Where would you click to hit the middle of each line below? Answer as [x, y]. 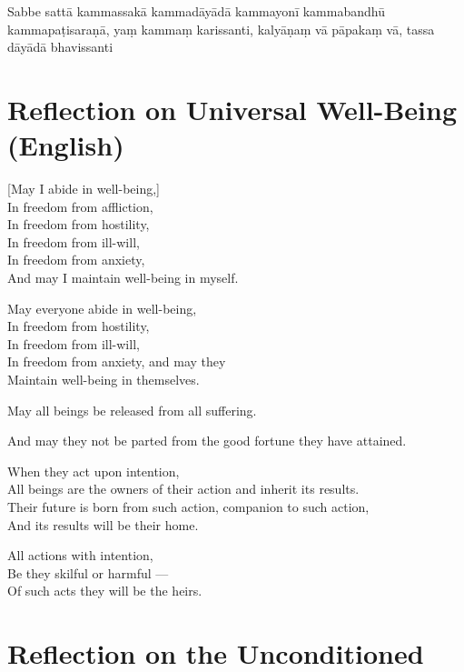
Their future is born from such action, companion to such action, [188, 507]
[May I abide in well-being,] [84, 189]
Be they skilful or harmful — [88, 572]
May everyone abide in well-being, [102, 308]
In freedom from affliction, [80, 206]
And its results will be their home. [103, 524]
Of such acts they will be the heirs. [105, 591]
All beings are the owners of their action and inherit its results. [183, 489]
